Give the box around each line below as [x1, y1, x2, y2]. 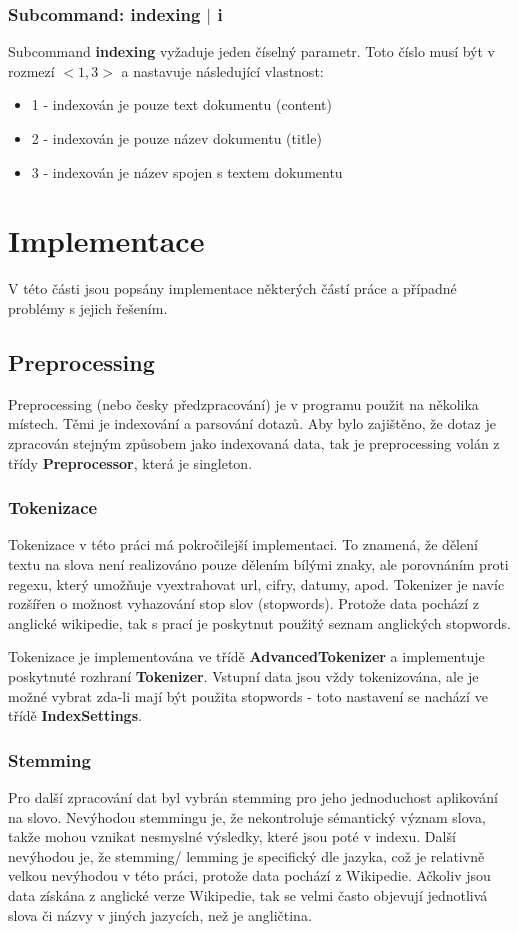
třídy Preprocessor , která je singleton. [8, 452, 253, 473]
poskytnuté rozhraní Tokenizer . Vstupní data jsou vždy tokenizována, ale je [8, 665, 479, 686]
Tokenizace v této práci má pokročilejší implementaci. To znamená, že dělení [8, 534, 478, 555]
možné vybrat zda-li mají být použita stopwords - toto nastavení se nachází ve [8, 685, 488, 706]
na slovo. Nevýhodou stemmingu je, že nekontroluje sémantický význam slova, [8, 806, 486, 827]
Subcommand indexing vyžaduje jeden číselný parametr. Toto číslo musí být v [8, 41, 496, 62]
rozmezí [8, 60, 55, 81]
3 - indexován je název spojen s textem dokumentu [31, 161, 343, 182]
